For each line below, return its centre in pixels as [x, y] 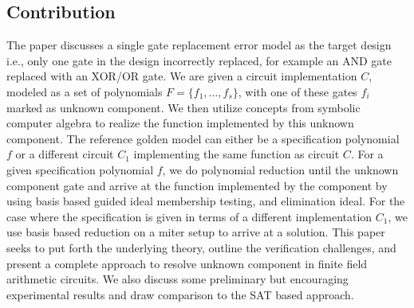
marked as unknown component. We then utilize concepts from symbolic [183, 107]
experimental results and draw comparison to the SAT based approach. [180, 294]
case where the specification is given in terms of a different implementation [189, 216]
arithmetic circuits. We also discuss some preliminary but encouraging [177, 279]
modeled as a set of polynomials [85, 91]
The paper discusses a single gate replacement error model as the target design [199, 45]
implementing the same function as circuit [237, 154]
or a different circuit [65, 154]
